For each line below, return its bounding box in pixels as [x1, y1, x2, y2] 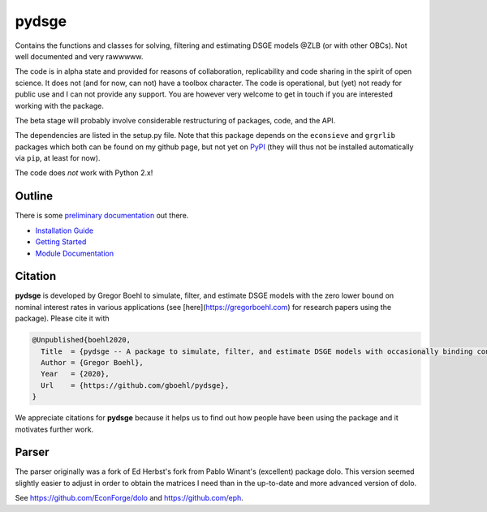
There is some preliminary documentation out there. [15, 211, 189, 221]
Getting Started [35, 237, 87, 247]
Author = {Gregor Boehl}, [41, 358, 144, 367]
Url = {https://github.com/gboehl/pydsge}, [41, 381, 230, 389]
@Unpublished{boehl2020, [32, 335, 131, 345]
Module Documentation [35, 248, 114, 258]
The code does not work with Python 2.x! [15, 168, 153, 178]
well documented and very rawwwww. [15, 51, 144, 61]
